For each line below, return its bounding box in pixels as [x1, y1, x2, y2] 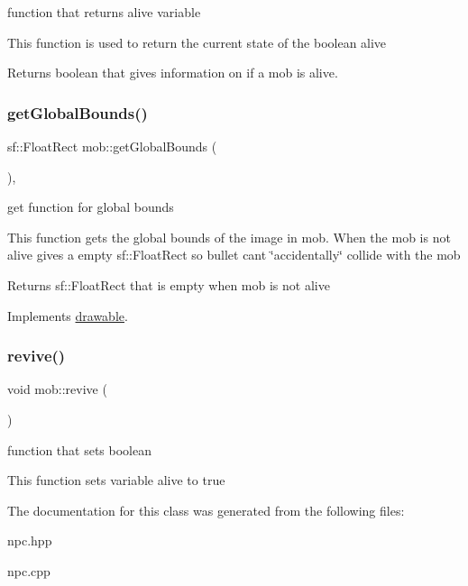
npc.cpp [7, 561, 50, 580]
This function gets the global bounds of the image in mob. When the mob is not [7, 227, 451, 246]
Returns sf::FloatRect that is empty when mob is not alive [7, 275, 330, 294]
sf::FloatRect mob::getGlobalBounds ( [7, 137, 217, 155]
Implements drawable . [7, 306, 128, 325]
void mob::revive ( [7, 380, 107, 398]
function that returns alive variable [7, 3, 201, 21]
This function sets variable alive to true [7, 471, 225, 490]
